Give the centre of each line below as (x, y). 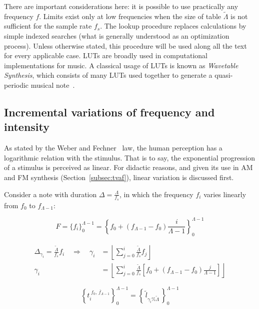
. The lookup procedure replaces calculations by (173, 26)
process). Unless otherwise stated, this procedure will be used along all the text (125, 45)
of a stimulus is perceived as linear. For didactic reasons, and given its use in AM (128, 167)
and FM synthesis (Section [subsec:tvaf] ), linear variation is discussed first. (119, 177)
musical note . (53, 85)
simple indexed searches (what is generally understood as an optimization (117, 36)
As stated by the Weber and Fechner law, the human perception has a (113, 148)
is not (239, 16)
